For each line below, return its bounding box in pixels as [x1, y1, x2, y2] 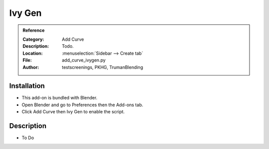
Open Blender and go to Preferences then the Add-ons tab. [21, 102, 143, 108]
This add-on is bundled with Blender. [21, 95, 98, 101]
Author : [22, 64, 39, 70]
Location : [22, 50, 43, 56]
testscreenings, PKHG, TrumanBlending [62, 64, 143, 70]
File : [22, 57, 32, 63]
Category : [22, 36, 44, 42]
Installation [9, 82, 45, 90]
